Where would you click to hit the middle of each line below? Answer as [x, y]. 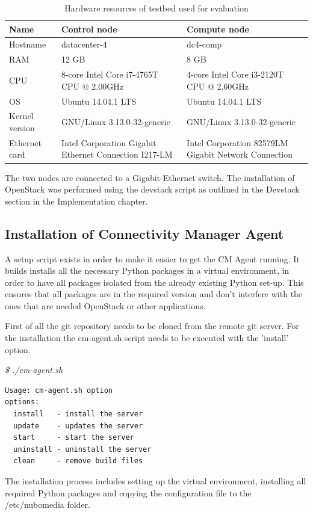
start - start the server [74, 438]
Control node [89, 29]
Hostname [28, 44]
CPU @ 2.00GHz [92, 86]
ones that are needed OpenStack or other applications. [105, 305]
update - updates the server [78, 426]
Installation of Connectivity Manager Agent [144, 233]
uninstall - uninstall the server [82, 449]
